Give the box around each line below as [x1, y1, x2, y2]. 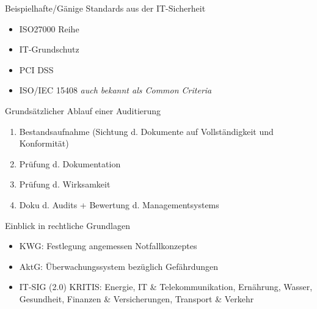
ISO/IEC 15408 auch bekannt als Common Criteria [19, 84, 212, 96]
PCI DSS [19, 63, 54, 76]
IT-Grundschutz [19, 43, 79, 56]
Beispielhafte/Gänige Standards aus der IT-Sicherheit [5, 2, 206, 14]
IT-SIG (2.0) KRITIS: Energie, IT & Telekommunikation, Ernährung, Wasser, [19, 280, 313, 293]
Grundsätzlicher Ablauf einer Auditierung [5, 104, 161, 117]
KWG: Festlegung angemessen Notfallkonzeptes [19, 239, 197, 252]
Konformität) [19, 137, 69, 150]
